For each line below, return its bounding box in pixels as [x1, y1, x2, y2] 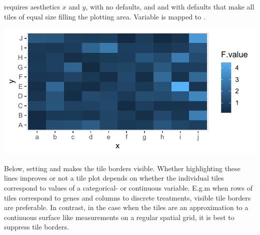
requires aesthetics [4, 1, 60, 11]
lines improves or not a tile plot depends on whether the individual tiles [4, 173, 224, 183]
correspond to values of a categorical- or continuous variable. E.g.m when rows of [4, 182, 252, 193]
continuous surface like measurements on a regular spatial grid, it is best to [4, 212, 234, 222]
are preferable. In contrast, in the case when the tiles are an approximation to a [4, 202, 248, 213]
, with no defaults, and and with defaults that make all [85, 1, 254, 11]
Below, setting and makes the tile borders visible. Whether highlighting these [4, 163, 240, 173]
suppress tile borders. [4, 222, 69, 232]
